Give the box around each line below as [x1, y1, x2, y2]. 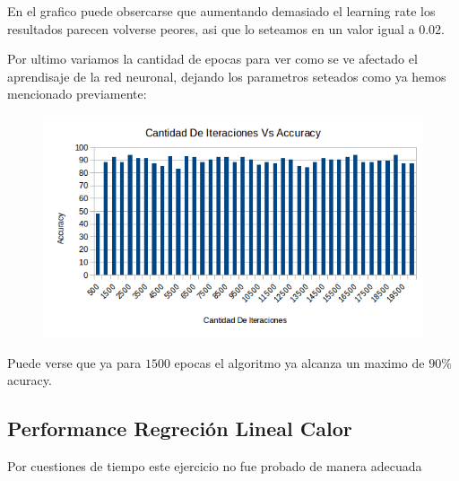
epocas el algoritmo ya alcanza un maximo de [174, 353, 425, 372]
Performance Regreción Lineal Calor [7, 415, 352, 442]
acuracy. [7, 371, 52, 389]
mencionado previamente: [7, 84, 147, 103]
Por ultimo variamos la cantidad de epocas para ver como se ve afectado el [7, 49, 418, 68]
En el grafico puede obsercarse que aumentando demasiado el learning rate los [7, 2, 436, 20]
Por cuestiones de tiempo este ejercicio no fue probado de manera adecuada [7, 457, 422, 476]
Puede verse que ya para [7, 353, 142, 372]
